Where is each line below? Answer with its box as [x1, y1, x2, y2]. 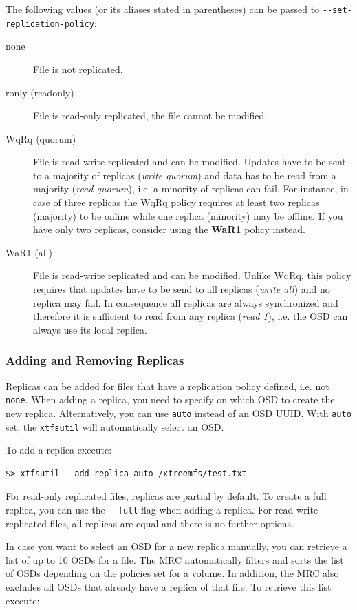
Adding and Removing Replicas [6, 352, 184, 369]
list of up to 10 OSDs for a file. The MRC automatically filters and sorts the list [6, 552, 344, 567]
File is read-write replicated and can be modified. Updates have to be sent [33, 154, 346, 169]
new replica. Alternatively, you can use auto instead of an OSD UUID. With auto [6, 405, 351, 420]
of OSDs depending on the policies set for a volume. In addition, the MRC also [6, 566, 339, 580]
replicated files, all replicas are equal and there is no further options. [6, 516, 294, 530]
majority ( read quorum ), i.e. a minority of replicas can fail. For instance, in [33, 181, 349, 196]
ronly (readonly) [6, 85, 74, 99]
